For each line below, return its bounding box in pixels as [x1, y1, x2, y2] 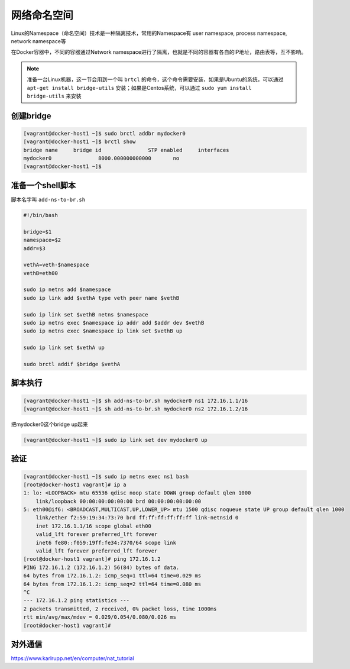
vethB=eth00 [23, 270, 59, 276]
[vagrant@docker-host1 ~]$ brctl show [23, 138, 136, 145]
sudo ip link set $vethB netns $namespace [23, 311, 148, 318]
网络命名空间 [11, 9, 74, 22]
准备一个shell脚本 [11, 180, 76, 190]
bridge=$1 [23, 228, 52, 235]
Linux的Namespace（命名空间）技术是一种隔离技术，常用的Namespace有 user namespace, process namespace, [11, 30, 287, 37]
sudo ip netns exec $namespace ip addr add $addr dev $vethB [23, 319, 205, 327]
